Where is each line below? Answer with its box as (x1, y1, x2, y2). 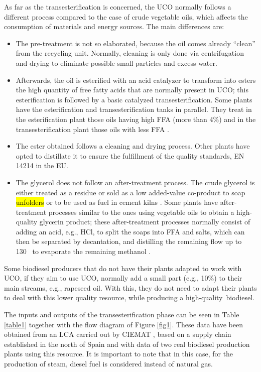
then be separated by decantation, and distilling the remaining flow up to (16, 236, 242, 246)
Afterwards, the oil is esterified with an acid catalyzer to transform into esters (16, 74, 256, 85)
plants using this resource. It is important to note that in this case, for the (4, 348, 233, 359)
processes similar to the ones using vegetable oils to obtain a (48, 206, 234, 217)
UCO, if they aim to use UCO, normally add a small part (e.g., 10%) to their (4, 273, 242, 283)
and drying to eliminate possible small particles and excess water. (16, 57, 217, 68)
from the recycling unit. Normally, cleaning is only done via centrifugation (16, 48, 244, 58)
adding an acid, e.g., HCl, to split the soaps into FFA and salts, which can (16, 226, 245, 236)
